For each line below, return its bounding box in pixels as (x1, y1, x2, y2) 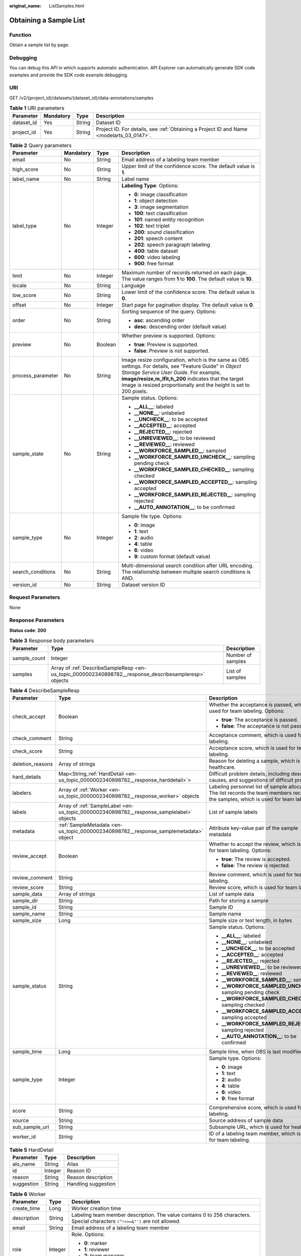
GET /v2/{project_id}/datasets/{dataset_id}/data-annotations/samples (9, 94, 154, 100)
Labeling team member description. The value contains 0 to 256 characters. (71, 1211, 251, 1218)
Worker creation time (71, 1205, 121, 1212)
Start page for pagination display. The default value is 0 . (121, 301, 254, 308)
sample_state (12, 450, 44, 457)
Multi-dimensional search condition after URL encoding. (121, 562, 254, 569)
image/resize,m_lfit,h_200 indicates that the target (121, 375, 244, 382)
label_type (12, 222, 37, 229)
